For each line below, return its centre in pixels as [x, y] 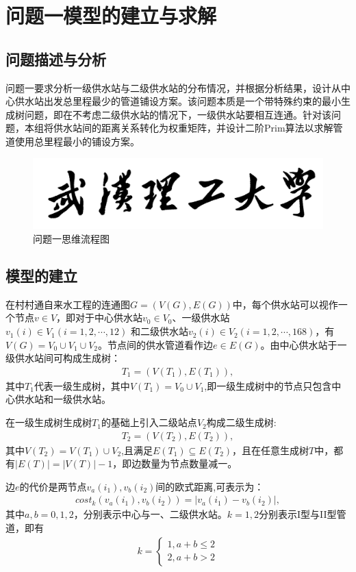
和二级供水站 [159, 331]
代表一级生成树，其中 [82, 385]
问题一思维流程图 [71, 239]
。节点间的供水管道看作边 [156, 344]
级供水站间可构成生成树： [63, 358]
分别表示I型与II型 [297, 514]
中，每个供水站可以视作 [285, 304]
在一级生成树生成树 [49, 422]
